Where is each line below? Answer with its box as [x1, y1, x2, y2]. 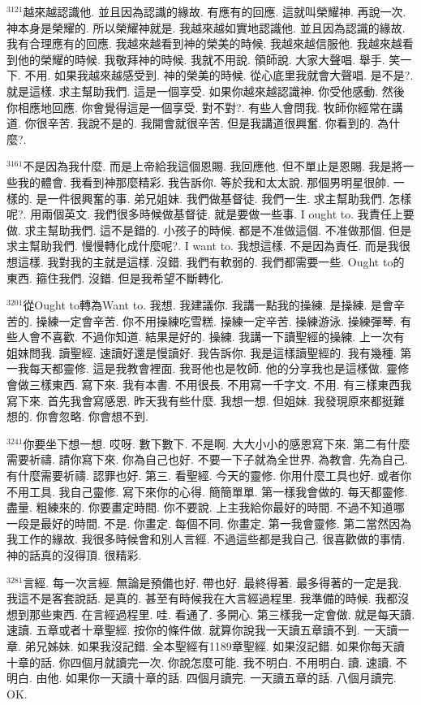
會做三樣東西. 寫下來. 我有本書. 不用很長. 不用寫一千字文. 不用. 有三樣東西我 [6, 376, 412, 393]
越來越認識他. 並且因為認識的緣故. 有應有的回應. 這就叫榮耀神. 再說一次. [23, 3, 406, 19]
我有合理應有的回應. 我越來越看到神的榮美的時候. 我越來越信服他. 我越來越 [6, 35, 402, 52]
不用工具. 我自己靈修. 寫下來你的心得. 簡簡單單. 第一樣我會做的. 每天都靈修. [6, 482, 408, 500]
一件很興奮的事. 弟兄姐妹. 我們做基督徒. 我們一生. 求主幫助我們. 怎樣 [47, 189, 412, 206]
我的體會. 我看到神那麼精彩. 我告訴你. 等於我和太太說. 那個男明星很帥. [17, 173, 390, 190]
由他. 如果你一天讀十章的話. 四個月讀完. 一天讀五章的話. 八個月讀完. [36, 669, 397, 686]
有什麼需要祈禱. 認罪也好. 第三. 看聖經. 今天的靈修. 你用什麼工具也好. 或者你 [6, 467, 412, 484]
